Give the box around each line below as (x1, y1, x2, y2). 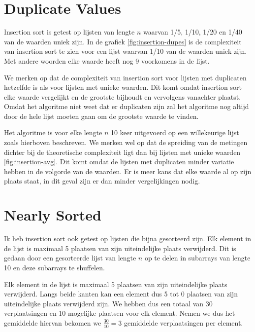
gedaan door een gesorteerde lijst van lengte (4, 253, 136, 263)
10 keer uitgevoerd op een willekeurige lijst (110, 127, 239, 138)
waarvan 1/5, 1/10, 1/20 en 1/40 (143, 27, 242, 37)
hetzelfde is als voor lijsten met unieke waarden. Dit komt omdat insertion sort (4, 82, 242, 92)
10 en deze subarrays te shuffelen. (4, 262, 105, 272)
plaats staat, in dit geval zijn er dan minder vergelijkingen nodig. (4, 176, 200, 186)
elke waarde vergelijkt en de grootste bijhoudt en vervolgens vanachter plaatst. (4, 91, 241, 102)
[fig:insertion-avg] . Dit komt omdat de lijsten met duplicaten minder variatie (4, 156, 234, 167)
